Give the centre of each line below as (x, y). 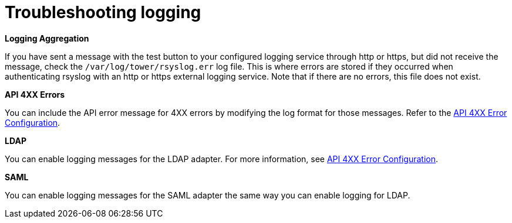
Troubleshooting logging (103, 12)
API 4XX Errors (35, 94)
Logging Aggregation (47, 38)
